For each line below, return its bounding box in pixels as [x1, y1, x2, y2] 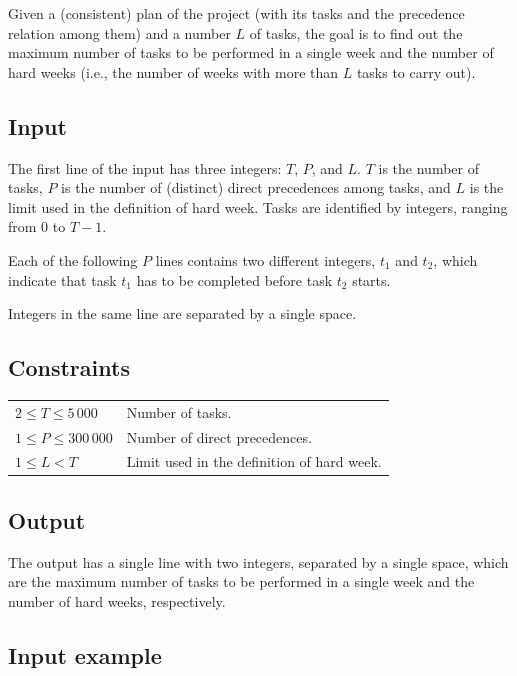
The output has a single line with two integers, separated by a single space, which [8, 551, 509, 572]
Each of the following [8, 249, 138, 270]
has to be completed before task [136, 269, 333, 290]
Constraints [8, 352, 130, 383]
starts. [352, 269, 391, 290]
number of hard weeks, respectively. [8, 590, 226, 611]
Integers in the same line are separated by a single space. [8, 303, 357, 324]
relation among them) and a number [8, 22, 231, 43]
